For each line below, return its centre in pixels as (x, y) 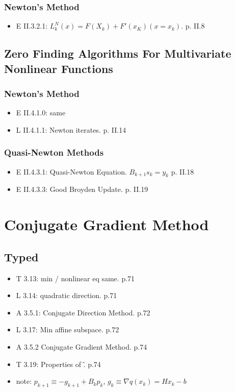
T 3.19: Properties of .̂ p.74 (58, 364)
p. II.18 (182, 171)
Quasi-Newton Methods (54, 152)
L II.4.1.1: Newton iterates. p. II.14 (71, 129)
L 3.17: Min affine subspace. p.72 (68, 329)
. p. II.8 (193, 26)
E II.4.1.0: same (41, 113)
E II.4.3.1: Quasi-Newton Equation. (71, 171)
